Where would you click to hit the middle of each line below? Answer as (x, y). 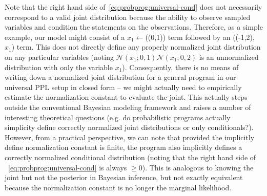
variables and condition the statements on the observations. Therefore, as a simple (134, 27)
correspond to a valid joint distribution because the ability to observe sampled (128, 17)
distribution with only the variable (59, 67)
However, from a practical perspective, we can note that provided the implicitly (130, 137)
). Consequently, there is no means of (180, 67)
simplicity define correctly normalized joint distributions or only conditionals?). (129, 127)
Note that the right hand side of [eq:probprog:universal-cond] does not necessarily (133, 7)
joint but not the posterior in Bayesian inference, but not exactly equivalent (124, 177)
